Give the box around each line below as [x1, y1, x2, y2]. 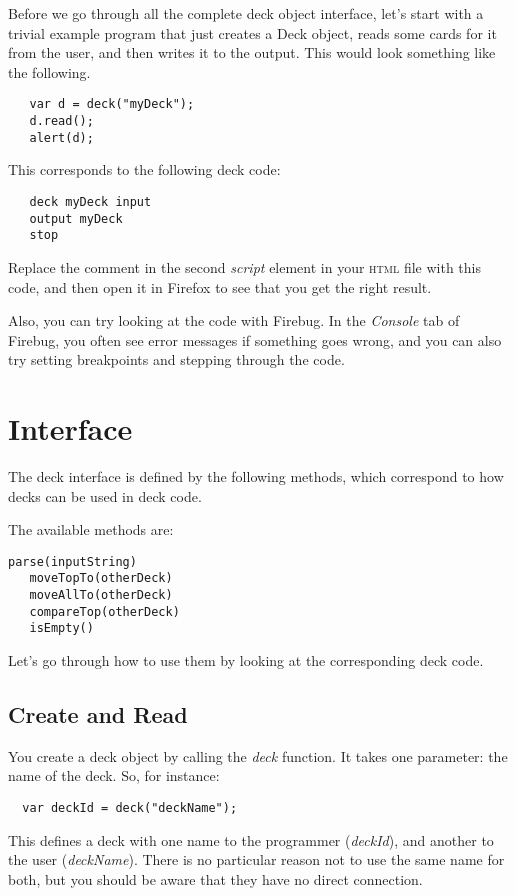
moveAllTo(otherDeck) [29, 588, 173, 603]
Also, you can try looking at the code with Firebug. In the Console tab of [8, 310, 460, 331]
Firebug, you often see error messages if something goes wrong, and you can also [8, 329, 502, 350]
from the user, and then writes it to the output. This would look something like [8, 42, 496, 63]
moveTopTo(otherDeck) [29, 571, 173, 586]
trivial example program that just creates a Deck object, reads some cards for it [8, 22, 497, 43]
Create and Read [8, 699, 188, 730]
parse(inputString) [8, 554, 137, 569]
